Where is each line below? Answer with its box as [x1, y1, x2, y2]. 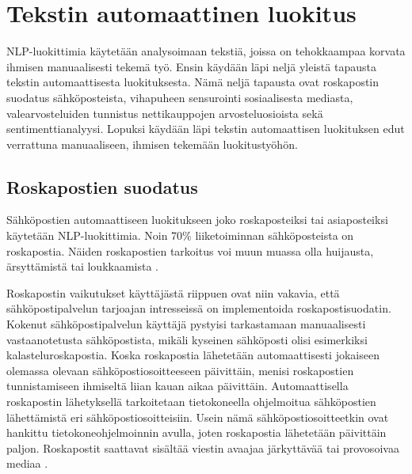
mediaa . [6, 455, 48, 472]
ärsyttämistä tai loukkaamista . [6, 258, 159, 275]
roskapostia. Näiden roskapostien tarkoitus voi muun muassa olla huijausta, [6, 242, 374, 259]
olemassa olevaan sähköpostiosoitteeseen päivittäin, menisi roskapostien [6, 362, 354, 378]
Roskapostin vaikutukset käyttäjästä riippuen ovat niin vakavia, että [6, 284, 340, 301]
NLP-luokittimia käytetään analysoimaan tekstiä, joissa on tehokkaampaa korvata [6, 43, 406, 59]
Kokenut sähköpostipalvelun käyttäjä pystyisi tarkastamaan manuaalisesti [6, 316, 366, 332]
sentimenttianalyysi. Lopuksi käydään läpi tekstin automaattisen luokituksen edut [6, 120, 405, 137]
